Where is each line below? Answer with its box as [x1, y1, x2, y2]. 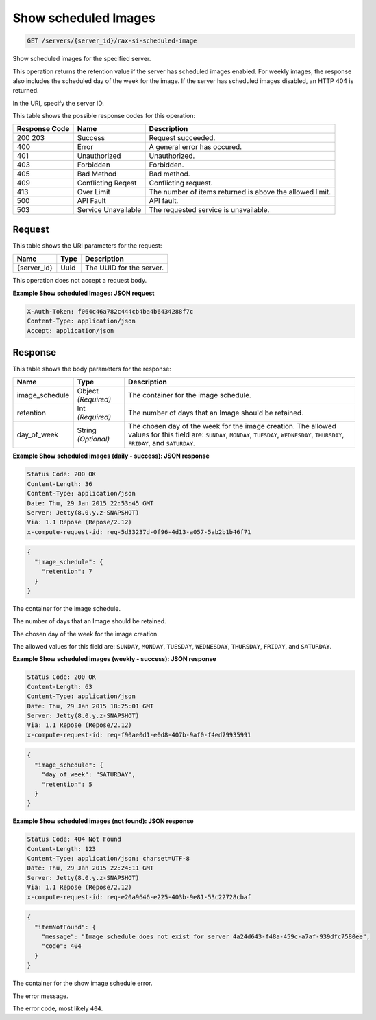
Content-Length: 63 [27, 683, 92, 691]
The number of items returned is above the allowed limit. [149, 187, 331, 197]
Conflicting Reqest [77, 178, 137, 188]
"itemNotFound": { [34, 923, 96, 931]
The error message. [12, 992, 68, 1000]
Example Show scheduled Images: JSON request [12, 289, 155, 297]
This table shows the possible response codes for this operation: [12, 112, 196, 120]
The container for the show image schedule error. [12, 979, 153, 988]
